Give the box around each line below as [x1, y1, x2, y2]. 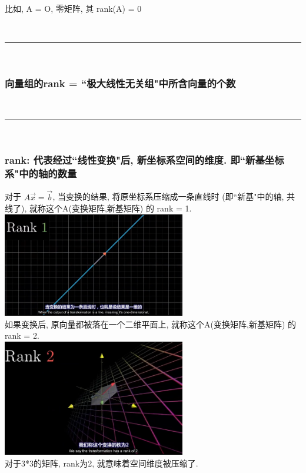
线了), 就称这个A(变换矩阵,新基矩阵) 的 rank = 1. [5, 202, 192, 214]
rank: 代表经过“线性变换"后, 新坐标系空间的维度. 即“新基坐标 [5, 153, 284, 167]
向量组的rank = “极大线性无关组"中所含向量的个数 [5, 75, 236, 90]
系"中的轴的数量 [5, 166, 77, 181]
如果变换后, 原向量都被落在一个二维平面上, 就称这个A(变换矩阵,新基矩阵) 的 [5, 317, 297, 330]
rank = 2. [5, 329, 39, 342]
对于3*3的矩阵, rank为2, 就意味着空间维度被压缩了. [5, 457, 198, 469]
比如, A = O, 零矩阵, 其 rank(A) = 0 [5, 2, 142, 14]
